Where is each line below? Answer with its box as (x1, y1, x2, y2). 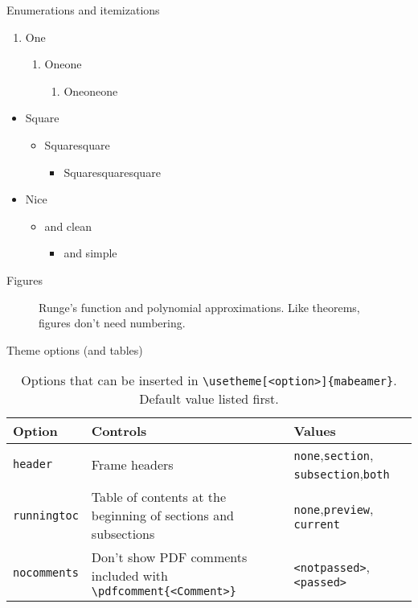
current (293, 518, 340, 532)
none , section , (293, 446, 374, 465)
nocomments (13, 566, 79, 580)
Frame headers (91, 454, 174, 474)
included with (91, 566, 168, 585)
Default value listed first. (139, 389, 279, 409)
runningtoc (13, 508, 79, 522)
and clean (44, 217, 92, 234)
